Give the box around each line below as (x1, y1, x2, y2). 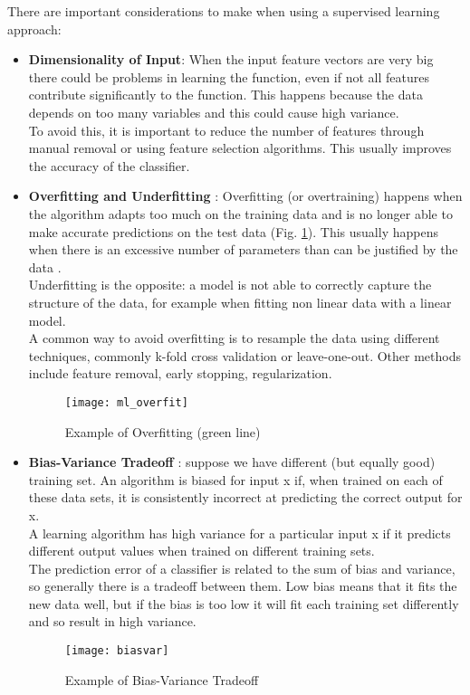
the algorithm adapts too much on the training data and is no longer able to (28, 204, 453, 223)
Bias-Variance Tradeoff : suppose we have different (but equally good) (28, 452, 436, 471)
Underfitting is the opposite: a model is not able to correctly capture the (28, 275, 432, 294)
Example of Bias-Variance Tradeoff (64, 670, 259, 689)
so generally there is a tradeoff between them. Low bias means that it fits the (28, 576, 457, 595)
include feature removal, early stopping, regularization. (28, 364, 332, 383)
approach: (7, 19, 62, 38)
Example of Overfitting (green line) (64, 422, 261, 441)
